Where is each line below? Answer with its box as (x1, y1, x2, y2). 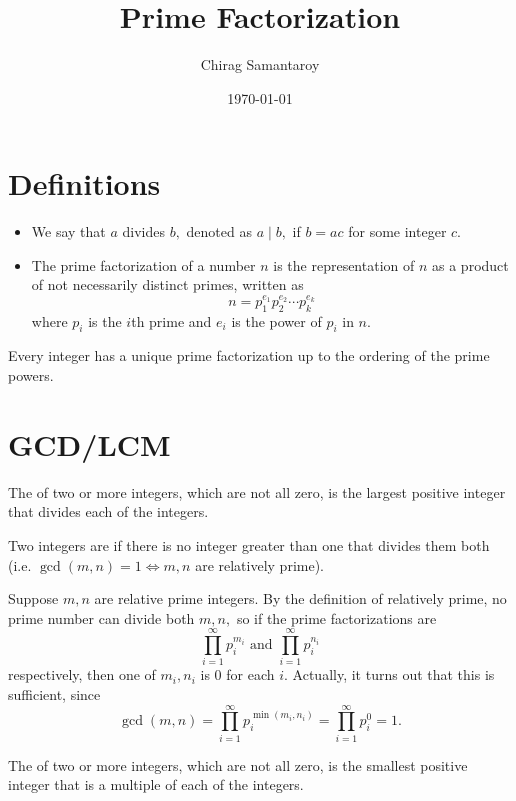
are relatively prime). (195, 554, 324, 575)
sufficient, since (8, 684, 101, 705)
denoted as (186, 221, 252, 242)
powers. (8, 365, 54, 386)
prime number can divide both (8, 607, 195, 628)
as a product (432, 254, 509, 275)
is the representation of (273, 254, 415, 275)
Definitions (8, 163, 161, 204)
